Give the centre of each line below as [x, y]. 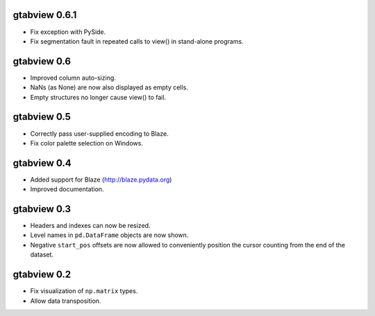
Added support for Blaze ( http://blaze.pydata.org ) [101, 179]
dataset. [42, 255]
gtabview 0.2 [42, 275]
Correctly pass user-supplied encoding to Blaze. [100, 133]
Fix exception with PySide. [68, 32]
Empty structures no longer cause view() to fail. [98, 97]
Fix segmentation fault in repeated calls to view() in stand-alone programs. [137, 41]
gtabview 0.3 [42, 209]
